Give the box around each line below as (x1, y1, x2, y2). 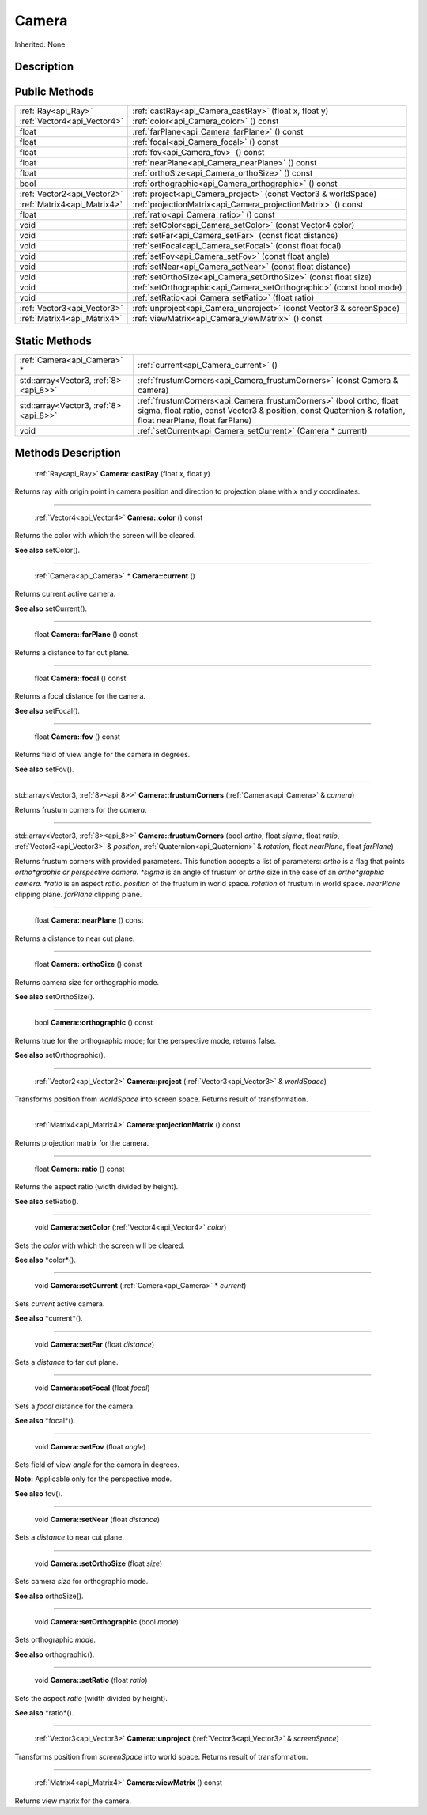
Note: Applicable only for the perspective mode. (14, 1474, 172, 1483)
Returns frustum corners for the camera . (14, 805, 147, 814)
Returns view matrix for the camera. (14, 1796, 132, 1806)
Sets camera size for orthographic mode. (14, 1577, 149, 1586)
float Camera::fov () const (34, 732, 120, 741)
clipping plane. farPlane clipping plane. (14, 889, 142, 899)
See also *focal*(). (14, 1416, 76, 1426)
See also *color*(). (14, 1255, 77, 1265)
